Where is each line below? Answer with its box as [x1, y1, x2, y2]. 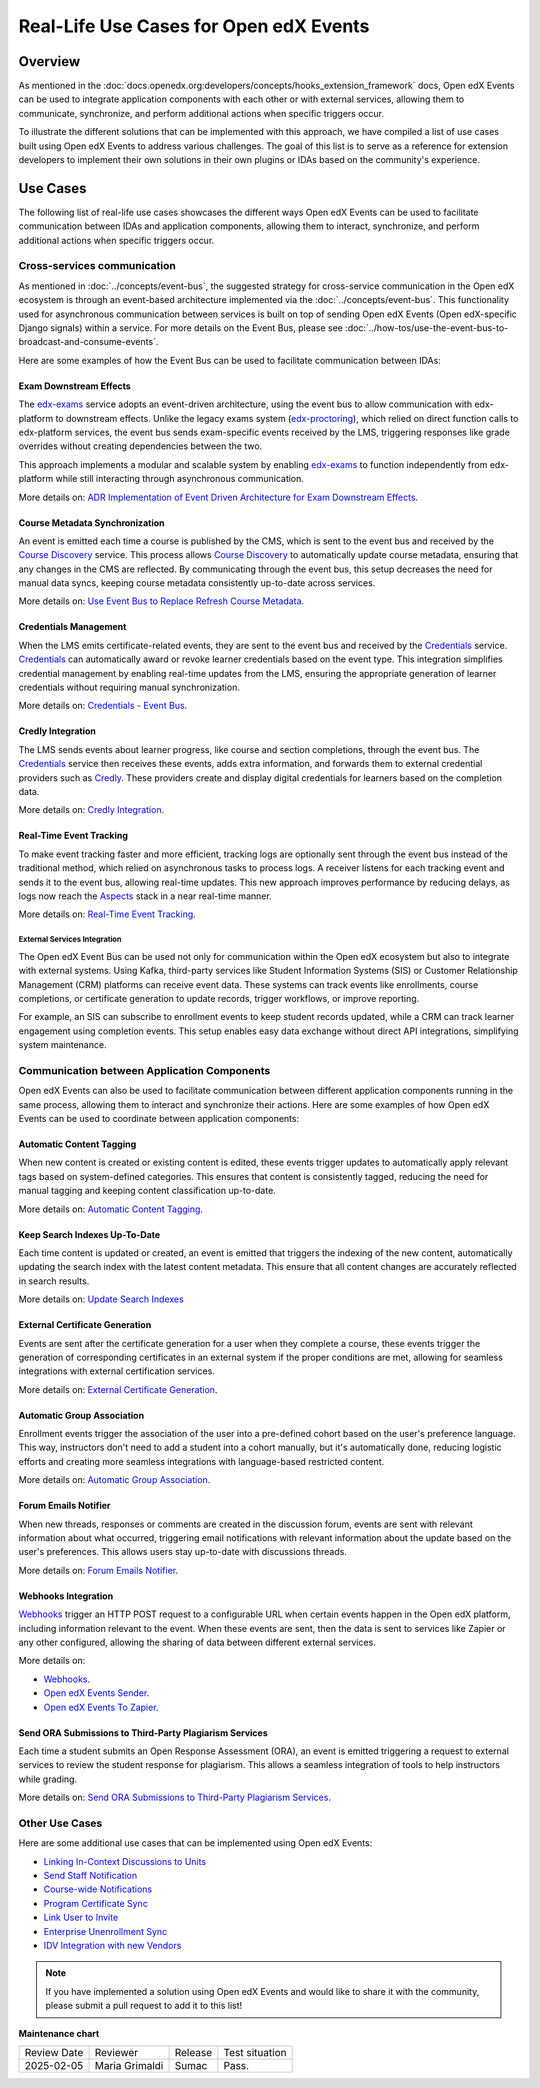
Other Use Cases [18, 1816, 103, 1830]
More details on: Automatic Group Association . [18, 1474, 211, 1486]
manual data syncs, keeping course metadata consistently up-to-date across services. [18, 577, 376, 589]
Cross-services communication [18, 259, 177, 273]
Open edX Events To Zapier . [43, 1701, 159, 1713]
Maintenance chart [18, 2027, 100, 2039]
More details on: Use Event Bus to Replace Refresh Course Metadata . [18, 595, 305, 607]
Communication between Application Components [18, 1063, 271, 1077]
